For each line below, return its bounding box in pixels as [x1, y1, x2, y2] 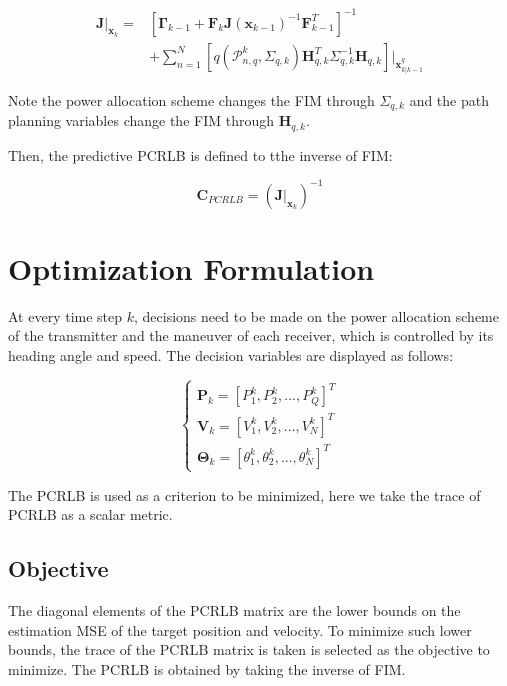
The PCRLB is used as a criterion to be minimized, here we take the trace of [8, 484, 481, 505]
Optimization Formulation [8, 247, 375, 288]
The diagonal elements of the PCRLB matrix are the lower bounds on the [8, 600, 461, 621]
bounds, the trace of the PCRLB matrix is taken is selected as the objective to [8, 639, 490, 660]
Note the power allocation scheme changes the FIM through [8, 89, 375, 110]
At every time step [8, 305, 123, 326]
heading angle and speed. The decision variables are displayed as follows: [8, 345, 454, 366]
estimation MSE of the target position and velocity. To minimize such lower [8, 619, 472, 640]
